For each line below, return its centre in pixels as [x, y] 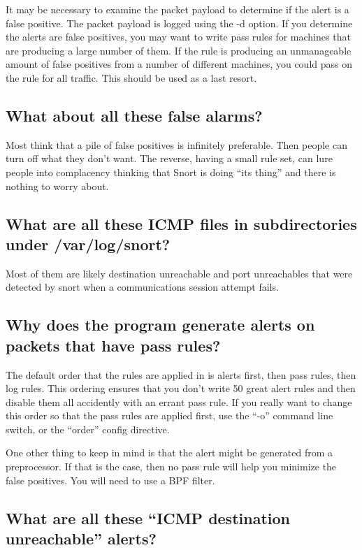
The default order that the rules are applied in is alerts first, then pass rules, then [181, 374]
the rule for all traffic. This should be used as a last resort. [131, 77]
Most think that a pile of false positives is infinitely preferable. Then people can [176, 144]
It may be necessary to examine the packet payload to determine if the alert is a [178, 9]
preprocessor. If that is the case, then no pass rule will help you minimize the [171, 466]
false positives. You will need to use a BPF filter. [110, 480]
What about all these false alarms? [134, 115]
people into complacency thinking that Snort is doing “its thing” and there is [171, 172]
